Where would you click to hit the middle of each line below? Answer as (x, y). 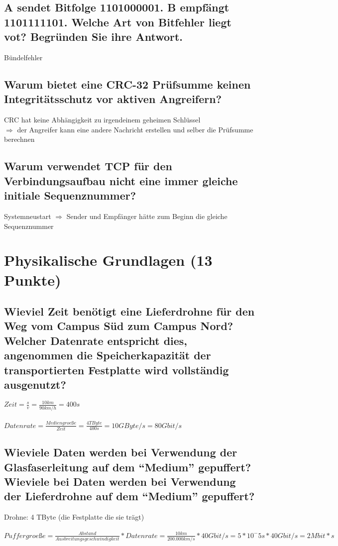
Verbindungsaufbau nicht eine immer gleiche (121, 180)
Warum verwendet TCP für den (88, 166)
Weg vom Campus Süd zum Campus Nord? (119, 326)
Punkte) (33, 279)
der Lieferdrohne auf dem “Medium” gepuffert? (129, 496)
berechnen (19, 139)
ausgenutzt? (35, 384)
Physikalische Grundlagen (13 (108, 260)
